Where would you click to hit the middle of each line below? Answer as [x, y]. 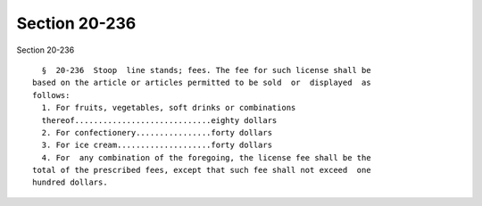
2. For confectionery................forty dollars [157, 132]
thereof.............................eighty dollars [159, 120]
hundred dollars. [70, 182]
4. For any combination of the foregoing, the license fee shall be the [206, 157]
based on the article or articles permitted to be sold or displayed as [202, 83]
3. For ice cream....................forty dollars [157, 145]
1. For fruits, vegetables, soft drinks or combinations [169, 108]
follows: [51, 95]
